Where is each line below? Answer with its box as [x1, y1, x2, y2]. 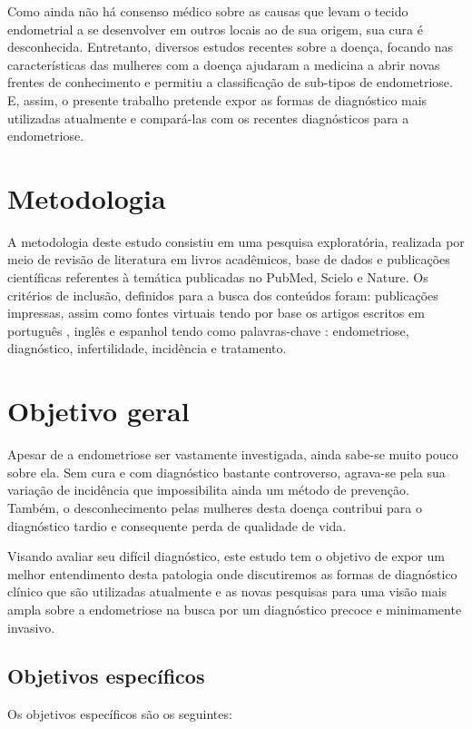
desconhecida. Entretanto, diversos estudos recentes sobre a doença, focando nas [7, 37, 453, 56]
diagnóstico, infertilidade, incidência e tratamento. [7, 339, 287, 358]
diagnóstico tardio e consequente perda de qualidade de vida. [7, 516, 347, 535]
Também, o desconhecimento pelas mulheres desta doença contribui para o [7, 497, 422, 517]
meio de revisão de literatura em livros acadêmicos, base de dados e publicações [7, 250, 450, 269]
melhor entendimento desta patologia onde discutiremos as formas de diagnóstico [7, 564, 457, 583]
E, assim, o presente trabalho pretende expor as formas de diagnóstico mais [7, 90, 428, 109]
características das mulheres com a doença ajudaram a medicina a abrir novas [7, 54, 440, 74]
